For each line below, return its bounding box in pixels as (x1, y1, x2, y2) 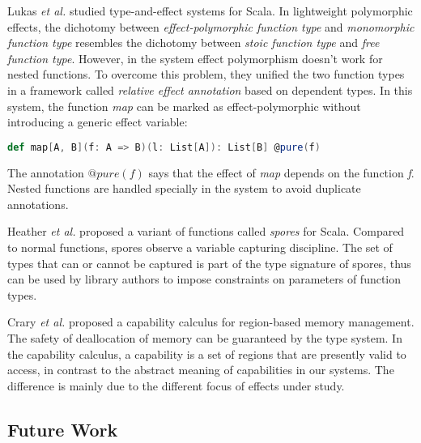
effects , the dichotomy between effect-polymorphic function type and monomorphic (7, 18, 415, 35)
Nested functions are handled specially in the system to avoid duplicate (7, 180, 361, 197)
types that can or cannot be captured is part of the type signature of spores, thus (7, 254, 411, 271)
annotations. (7, 195, 69, 212)
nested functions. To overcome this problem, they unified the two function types (7, 66, 405, 83)
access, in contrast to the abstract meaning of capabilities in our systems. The (7, 361, 394, 378)
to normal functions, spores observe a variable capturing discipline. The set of (7, 239, 393, 255)
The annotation (7, 164, 84, 181)
